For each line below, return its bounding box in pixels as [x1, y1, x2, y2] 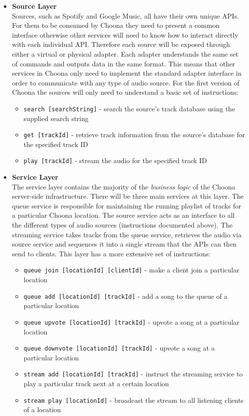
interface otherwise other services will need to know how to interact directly [12, 29, 238, 40]
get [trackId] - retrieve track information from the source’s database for [23, 129, 245, 140]
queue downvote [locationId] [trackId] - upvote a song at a [23, 343, 215, 353]
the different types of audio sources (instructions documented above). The [12, 220, 233, 230]
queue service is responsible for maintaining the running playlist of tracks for [12, 200, 241, 210]
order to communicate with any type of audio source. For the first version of [12, 77, 240, 87]
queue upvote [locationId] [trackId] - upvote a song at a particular [23, 316, 240, 327]
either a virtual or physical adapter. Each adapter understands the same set [12, 48, 239, 59]
